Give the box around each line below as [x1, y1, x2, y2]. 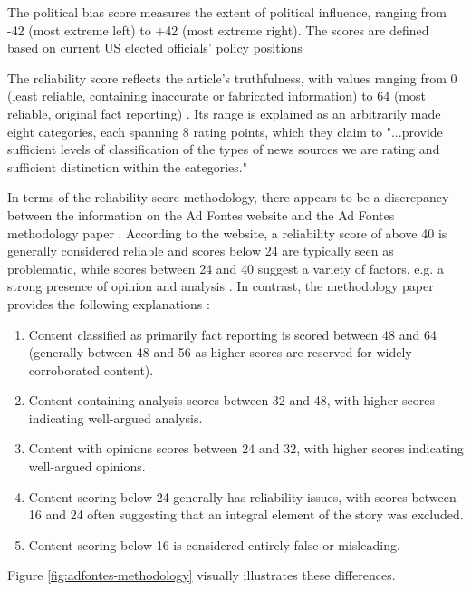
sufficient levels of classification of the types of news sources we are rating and [7, 140, 440, 159]
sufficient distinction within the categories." [7, 157, 247, 176]
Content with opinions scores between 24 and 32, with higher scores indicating [28, 439, 464, 458]
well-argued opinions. [28, 457, 146, 476]
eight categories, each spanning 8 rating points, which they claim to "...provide [7, 121, 443, 140]
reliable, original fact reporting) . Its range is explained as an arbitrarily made [7, 103, 441, 122]
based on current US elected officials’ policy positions [7, 38, 303, 57]
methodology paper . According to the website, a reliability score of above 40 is [7, 223, 447, 242]
